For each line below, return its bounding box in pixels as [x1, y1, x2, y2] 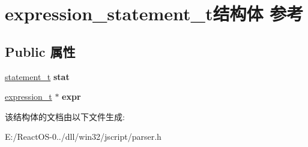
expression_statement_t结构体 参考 [5, 1, 304, 26]
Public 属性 [5, 42, 76, 60]
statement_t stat [5, 70, 70, 82]
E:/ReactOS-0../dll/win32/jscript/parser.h [5, 130, 162, 143]
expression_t [5, 90, 52, 103]
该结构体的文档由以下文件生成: [5, 110, 125, 122]
